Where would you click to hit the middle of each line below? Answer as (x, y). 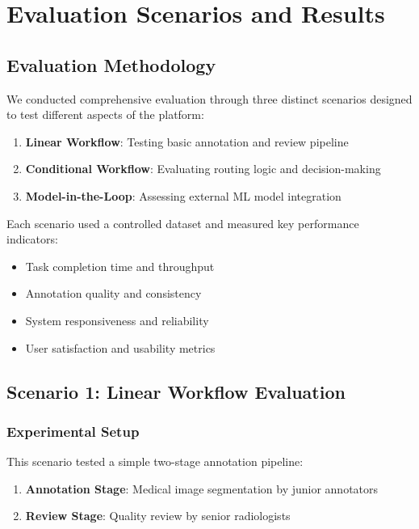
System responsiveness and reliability (117, 320)
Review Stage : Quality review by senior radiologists (158, 516)
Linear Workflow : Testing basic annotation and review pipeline (187, 141)
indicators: (32, 239)
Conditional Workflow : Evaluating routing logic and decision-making (203, 169)
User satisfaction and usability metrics (120, 347)
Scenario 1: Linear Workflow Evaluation (176, 391)
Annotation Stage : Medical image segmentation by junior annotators (202, 488)
